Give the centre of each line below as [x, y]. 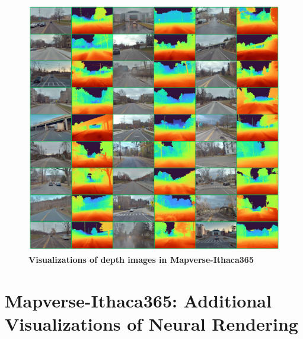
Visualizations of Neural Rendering [151, 324]
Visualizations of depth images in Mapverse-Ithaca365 [141, 260]
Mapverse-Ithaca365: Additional [138, 300]
